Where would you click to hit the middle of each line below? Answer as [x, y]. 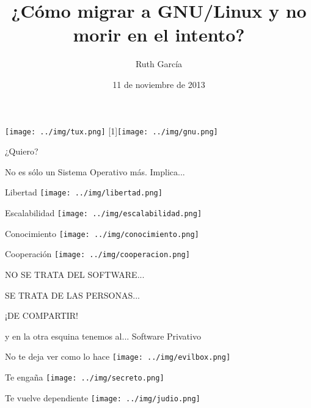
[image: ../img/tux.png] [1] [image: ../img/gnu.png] [112, 130]
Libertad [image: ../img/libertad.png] [84, 192]
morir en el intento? [159, 35]
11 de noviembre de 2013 [159, 84]
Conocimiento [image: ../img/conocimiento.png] [102, 233]
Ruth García [159, 64]
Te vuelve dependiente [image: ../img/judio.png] [103, 397]
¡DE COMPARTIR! [42, 315]
